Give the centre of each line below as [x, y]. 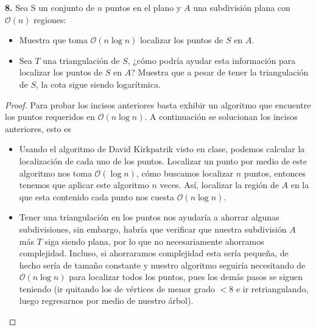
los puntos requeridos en [50, 117]
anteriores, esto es [38, 128]
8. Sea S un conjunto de [50, 7]
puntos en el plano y [143, 7]
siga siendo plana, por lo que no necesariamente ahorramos [154, 241]
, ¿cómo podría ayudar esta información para [212, 60]
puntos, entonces [275, 173]
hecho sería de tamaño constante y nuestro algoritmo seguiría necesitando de [162, 265]
